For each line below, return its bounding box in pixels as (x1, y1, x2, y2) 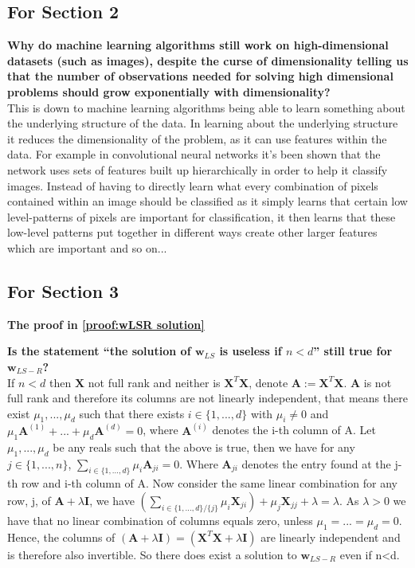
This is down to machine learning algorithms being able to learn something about (7, 99, 405, 116)
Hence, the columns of (7, 528, 115, 545)
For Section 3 (7, 278, 119, 303)
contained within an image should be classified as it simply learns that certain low (7, 193, 408, 210)
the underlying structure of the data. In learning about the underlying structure (7, 115, 398, 131)
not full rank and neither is (88, 374, 221, 390)
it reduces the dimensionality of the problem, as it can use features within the (7, 130, 387, 147)
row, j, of (7, 492, 51, 508)
